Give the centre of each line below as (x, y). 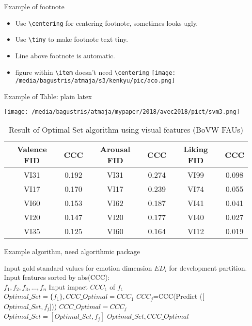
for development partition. (208, 267)
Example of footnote (34, 6)
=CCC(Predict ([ (179, 296)
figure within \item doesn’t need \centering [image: (95, 72)
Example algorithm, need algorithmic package (72, 251)
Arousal (115, 149)
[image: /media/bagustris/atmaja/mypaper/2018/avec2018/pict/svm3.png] (122, 112)
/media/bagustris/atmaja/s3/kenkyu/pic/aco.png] (95, 81)
